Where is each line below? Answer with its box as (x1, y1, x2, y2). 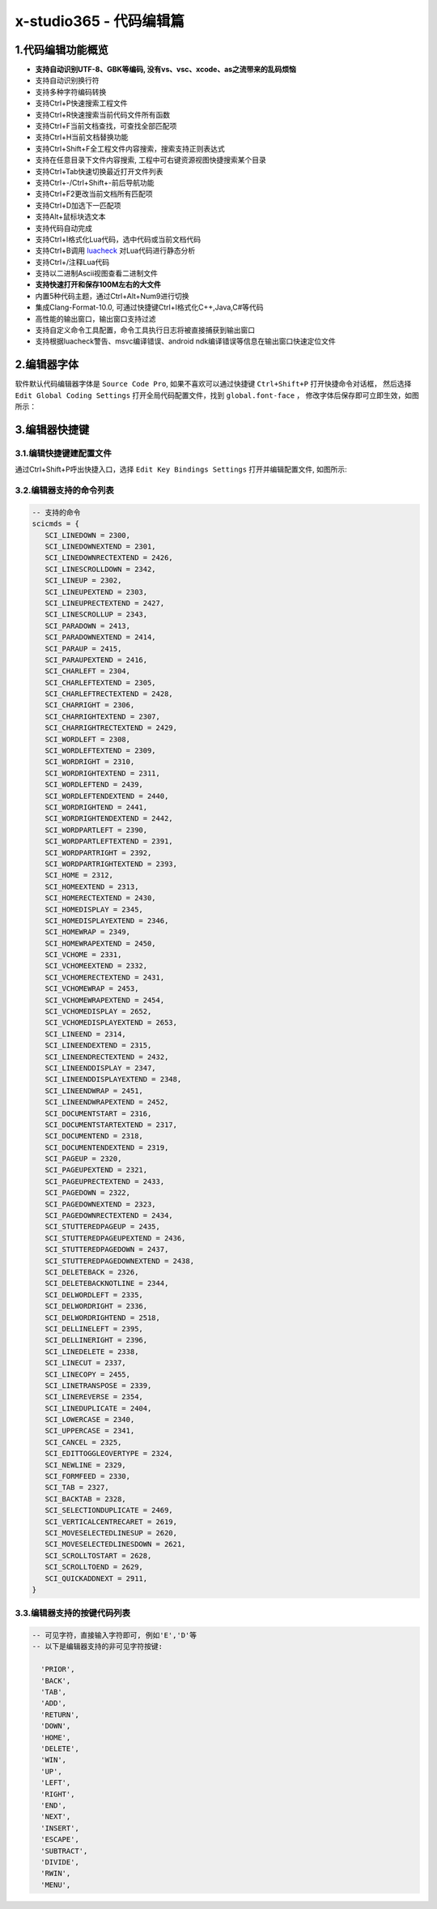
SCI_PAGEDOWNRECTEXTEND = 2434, (45, 1211, 173, 1220)
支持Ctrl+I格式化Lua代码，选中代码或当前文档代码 (35, 234, 202, 244)
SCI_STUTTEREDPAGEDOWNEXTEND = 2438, (45, 1256, 194, 1266)
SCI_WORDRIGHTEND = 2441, (45, 802, 148, 812)
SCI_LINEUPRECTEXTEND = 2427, (45, 598, 165, 608)
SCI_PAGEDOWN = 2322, (45, 1188, 131, 1198)
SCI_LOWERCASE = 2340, (45, 1415, 135, 1424)
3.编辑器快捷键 (15, 422, 90, 437)
